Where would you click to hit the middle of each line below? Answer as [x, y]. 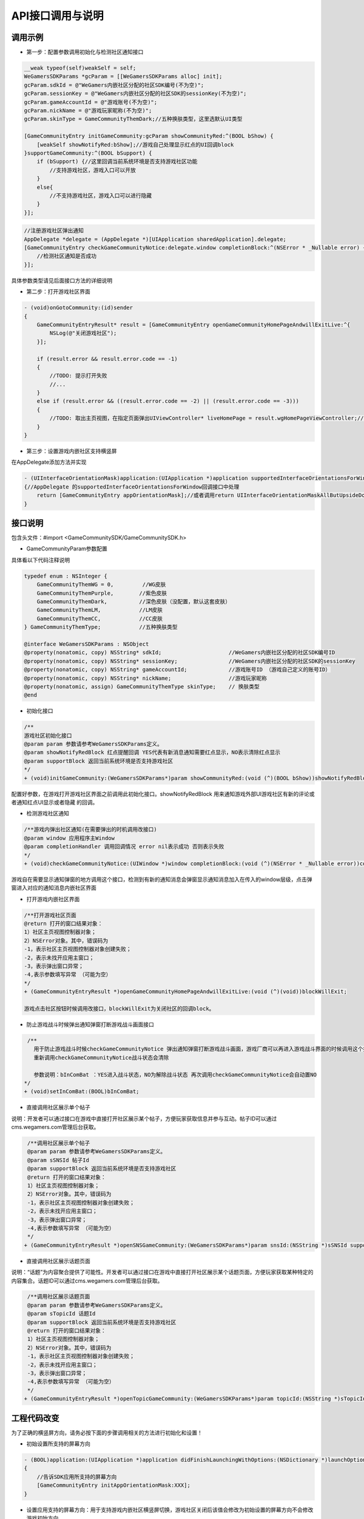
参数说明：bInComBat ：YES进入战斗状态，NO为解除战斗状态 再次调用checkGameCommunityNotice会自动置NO [175, 1075]
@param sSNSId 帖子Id [58, 1160]
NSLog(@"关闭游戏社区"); [83, 333]
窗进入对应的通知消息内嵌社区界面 [54, 888]
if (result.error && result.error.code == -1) [107, 359]
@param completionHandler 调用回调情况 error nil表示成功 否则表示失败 [124, 847]
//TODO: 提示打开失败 [78, 376]
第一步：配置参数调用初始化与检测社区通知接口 [85, 52]
